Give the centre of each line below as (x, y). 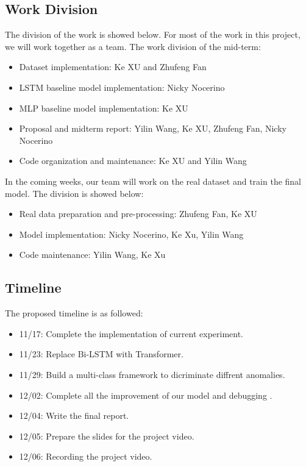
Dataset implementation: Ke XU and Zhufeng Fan (113, 67)
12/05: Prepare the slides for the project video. (107, 436)
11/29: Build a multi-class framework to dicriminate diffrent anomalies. (152, 374)
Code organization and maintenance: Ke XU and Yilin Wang (133, 161)
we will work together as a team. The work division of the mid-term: (133, 46)
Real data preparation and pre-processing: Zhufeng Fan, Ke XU (138, 214)
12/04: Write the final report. (74, 415)
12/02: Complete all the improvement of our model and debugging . (146, 395)
